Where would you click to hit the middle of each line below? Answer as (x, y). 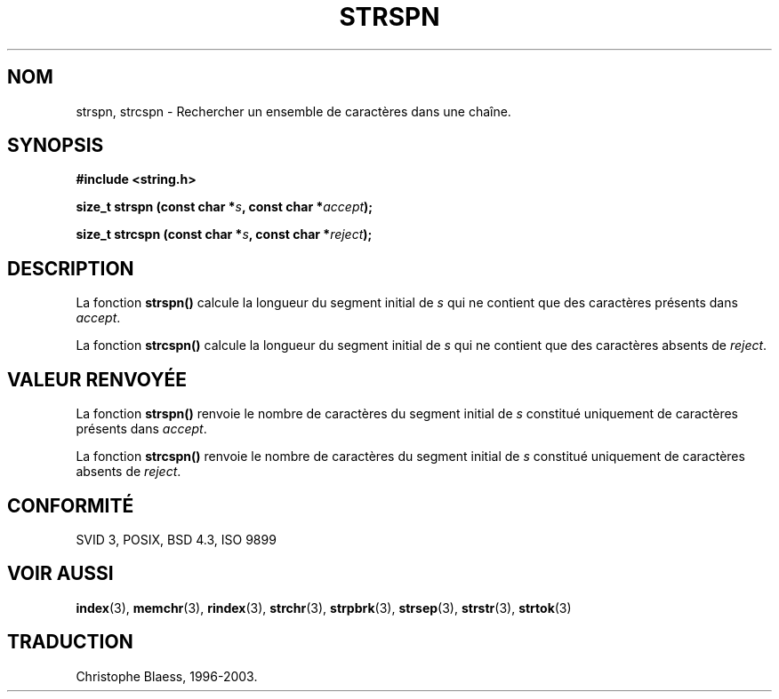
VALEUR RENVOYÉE (97, 379)
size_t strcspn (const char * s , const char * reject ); (224, 234)
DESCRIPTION (71, 268)
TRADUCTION (70, 642)
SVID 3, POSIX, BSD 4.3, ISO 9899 (176, 539)
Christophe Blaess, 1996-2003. (167, 676)
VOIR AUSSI (60, 574)
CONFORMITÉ (71, 505)
